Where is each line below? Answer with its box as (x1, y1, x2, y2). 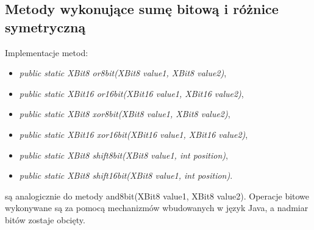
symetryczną (5, 17, 86, 36)
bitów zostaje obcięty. (5, 213, 85, 226)
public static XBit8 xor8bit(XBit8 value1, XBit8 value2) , (19, 107, 230, 120)
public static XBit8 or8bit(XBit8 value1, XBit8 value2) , (19, 66, 227, 79)
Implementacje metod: (5, 46, 88, 59)
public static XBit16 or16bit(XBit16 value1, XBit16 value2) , (19, 87, 244, 99)
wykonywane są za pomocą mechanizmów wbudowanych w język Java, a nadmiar (5, 201, 309, 214)
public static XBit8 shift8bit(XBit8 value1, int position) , (19, 148, 228, 161)
